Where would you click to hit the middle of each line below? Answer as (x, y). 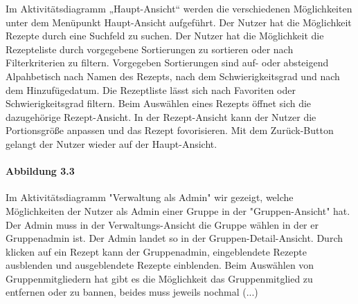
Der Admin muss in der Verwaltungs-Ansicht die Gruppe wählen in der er (162, 224)
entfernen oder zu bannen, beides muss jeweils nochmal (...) (132, 292)
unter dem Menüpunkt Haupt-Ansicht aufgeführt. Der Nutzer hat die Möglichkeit (179, 22)
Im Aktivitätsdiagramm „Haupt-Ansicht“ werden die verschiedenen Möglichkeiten (179, 8)
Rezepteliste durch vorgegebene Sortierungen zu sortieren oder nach (150, 49)
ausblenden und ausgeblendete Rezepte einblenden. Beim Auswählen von (160, 265)
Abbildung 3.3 (40, 171)
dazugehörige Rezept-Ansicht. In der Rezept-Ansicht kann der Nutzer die (161, 116)
